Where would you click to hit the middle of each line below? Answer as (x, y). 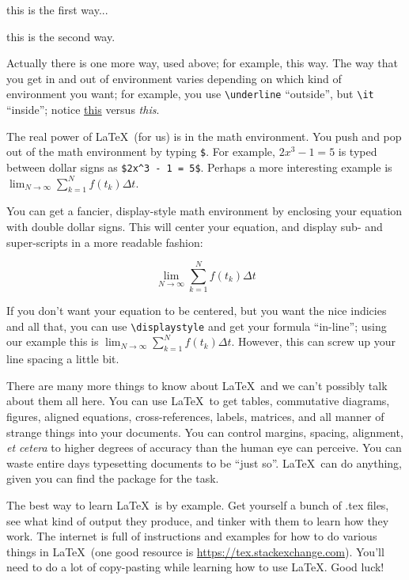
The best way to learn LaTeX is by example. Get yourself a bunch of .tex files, (198, 505)
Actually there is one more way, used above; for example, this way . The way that (202, 63)
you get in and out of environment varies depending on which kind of (174, 78)
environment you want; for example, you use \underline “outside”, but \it (190, 94)
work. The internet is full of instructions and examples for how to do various (192, 536)
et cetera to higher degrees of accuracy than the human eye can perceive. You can (204, 447)
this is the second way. (61, 36)
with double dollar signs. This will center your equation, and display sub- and (195, 226)
